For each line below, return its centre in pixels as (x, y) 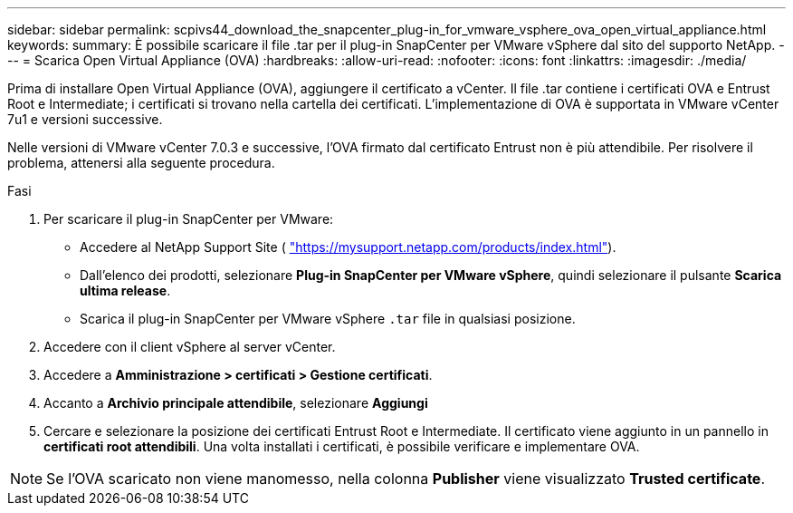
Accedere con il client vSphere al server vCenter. (190, 347)
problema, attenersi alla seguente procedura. (141, 163)
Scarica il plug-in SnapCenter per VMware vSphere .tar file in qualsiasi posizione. (328, 319)
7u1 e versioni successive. (85, 119)
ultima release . (125, 290)
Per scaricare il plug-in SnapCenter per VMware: (189, 219)
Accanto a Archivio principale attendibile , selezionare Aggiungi (236, 403)
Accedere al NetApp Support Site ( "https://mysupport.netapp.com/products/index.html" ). (348, 247)
